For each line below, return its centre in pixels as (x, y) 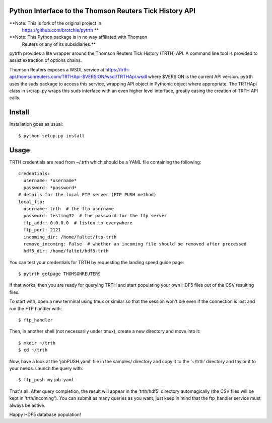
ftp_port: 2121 (42, 230)
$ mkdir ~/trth (37, 343)
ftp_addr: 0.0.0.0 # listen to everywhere (78, 223)
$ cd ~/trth (33, 350)
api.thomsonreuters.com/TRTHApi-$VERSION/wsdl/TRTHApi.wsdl (78, 77)
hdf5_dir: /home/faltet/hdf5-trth (66, 251)
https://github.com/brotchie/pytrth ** (60, 30)
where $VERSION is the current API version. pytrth (200, 77)
